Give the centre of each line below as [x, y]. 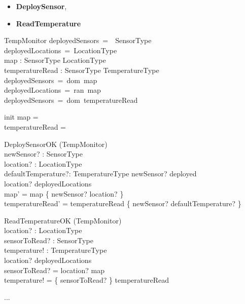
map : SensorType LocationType [55, 60]
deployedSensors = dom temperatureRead [71, 100]
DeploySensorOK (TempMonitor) [56, 144]
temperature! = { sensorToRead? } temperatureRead [87, 280]
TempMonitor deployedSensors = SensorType [78, 40]
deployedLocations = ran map [52, 90]
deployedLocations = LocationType [61, 50]
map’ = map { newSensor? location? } [64, 193]
